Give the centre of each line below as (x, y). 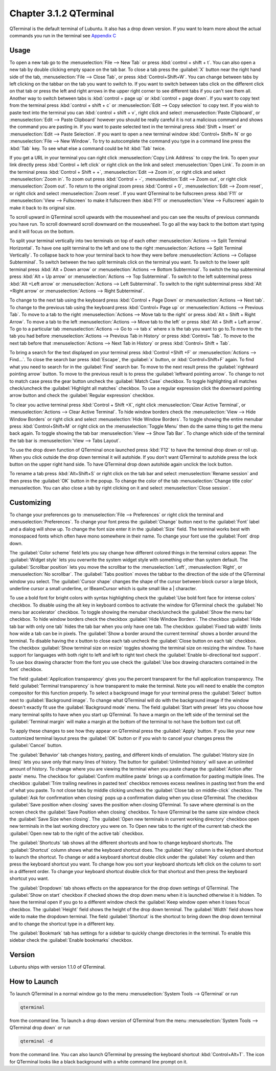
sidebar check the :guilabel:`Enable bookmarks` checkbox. (71, 940)
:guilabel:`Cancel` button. (36, 746)
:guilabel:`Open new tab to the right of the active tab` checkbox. (77, 833)
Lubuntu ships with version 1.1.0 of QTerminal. (57, 967)
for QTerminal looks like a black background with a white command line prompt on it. (98, 1062)
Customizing (30, 503)
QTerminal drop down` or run (40, 1028)
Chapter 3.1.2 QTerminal (62, 13)
